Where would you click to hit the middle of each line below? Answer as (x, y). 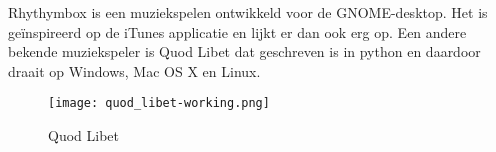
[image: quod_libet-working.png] (159, 103)
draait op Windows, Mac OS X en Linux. (134, 70)
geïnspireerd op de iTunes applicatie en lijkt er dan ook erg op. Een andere (237, 31)
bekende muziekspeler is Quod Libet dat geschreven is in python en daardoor (244, 51)
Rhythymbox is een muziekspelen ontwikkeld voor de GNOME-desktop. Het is (248, 12)
